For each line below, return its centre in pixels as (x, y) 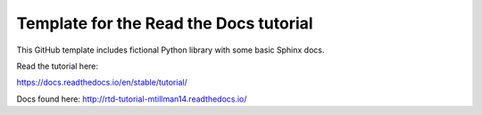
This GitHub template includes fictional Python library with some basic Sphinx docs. (170, 50)
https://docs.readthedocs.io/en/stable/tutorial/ (102, 82)
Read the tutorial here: (57, 66)
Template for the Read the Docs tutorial (165, 23)
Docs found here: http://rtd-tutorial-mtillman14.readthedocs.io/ (132, 99)
